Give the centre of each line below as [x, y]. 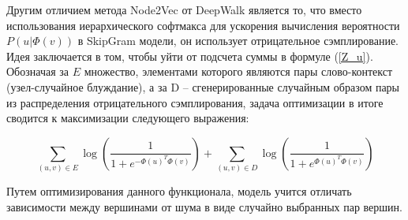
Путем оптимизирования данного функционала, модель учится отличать [179, 191]
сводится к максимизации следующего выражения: [128, 118]
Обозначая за [38, 71]
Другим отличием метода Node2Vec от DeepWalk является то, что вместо [184, 9]
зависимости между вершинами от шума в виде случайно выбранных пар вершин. [204, 206]
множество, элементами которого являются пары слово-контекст [238, 71]
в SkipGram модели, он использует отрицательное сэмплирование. [238, 41]
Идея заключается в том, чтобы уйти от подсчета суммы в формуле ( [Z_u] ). [190, 56]
